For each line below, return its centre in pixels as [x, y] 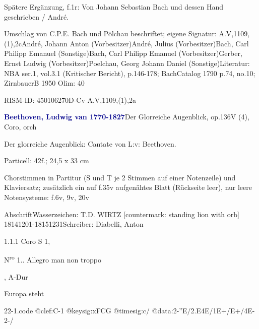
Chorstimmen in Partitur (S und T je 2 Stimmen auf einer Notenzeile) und [120, 177]
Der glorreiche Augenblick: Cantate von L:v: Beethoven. [90, 143]
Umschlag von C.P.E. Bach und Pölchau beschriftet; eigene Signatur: [110, 34]
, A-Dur [16, 276]
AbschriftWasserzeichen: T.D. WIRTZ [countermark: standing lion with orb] [122, 214]
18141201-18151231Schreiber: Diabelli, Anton [74, 224]
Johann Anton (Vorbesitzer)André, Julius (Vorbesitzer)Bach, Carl [147, 43]
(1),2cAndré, [23, 43]
